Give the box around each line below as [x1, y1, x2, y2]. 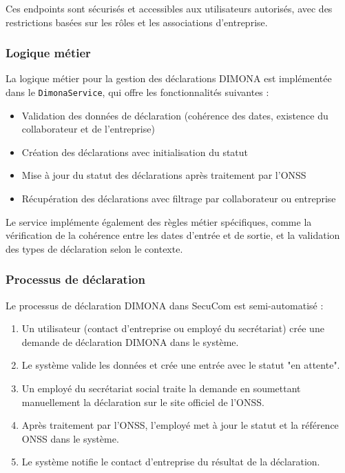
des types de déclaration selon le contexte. [6, 241, 183, 255]
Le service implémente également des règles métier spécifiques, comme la [6, 214, 312, 229]
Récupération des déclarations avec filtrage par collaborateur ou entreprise [21, 191, 336, 206]
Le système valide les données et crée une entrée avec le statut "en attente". [21, 358, 340, 372]
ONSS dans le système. [21, 431, 119, 445]
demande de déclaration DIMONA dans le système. [21, 334, 239, 349]
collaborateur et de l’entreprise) [21, 122, 155, 136]
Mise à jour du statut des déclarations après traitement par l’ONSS [21, 168, 306, 182]
